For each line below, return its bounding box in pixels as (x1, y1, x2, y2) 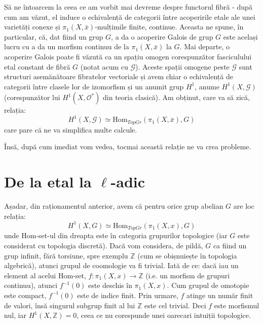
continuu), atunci (4, 280, 58, 290)
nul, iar (4, 310, 27, 320)
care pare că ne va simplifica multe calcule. (4, 124, 137, 135)
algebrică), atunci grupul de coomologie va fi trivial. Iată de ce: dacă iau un (4, 260, 239, 271)
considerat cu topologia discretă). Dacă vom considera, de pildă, (4, 240, 203, 250)
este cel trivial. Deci (144, 300, 206, 310)
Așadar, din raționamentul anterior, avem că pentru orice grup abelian (4, 201, 223, 211)
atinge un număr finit (186, 289, 253, 300)
